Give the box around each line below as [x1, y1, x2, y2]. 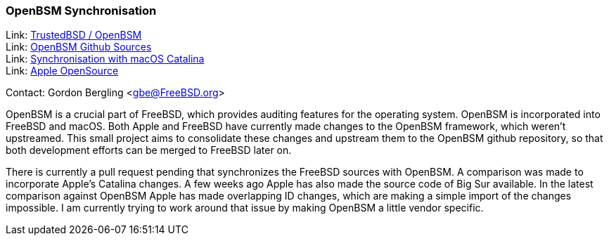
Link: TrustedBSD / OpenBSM [6, 29, 142, 41]
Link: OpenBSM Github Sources [6, 41, 152, 53]
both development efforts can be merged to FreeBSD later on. [6, 144, 292, 157]
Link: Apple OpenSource [6, 65, 119, 77]
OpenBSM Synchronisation [6, 4, 157, 18]
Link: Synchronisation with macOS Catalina [6, 53, 205, 65]
